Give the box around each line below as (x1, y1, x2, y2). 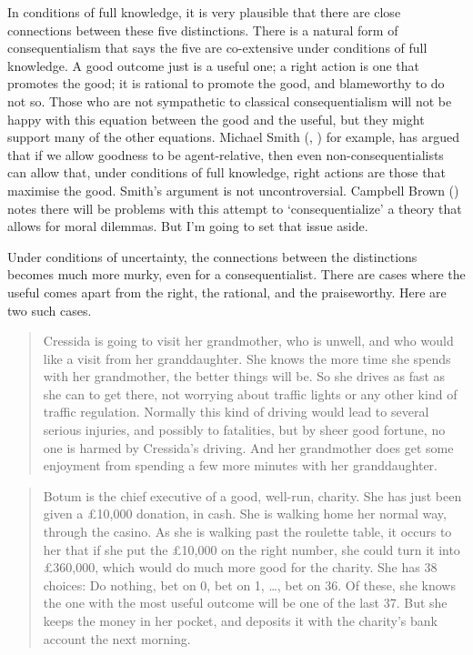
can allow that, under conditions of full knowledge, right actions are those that (7, 163, 446, 182)
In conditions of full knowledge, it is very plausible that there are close (7, 3, 401, 21)
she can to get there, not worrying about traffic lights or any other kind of (43, 384, 458, 403)
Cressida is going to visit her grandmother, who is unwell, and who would (43, 331, 454, 350)
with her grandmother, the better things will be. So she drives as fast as (43, 367, 446, 386)
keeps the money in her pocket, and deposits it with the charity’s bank (43, 611, 438, 630)
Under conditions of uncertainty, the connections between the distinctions (7, 247, 418, 266)
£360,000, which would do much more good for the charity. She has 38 (43, 558, 438, 577)
